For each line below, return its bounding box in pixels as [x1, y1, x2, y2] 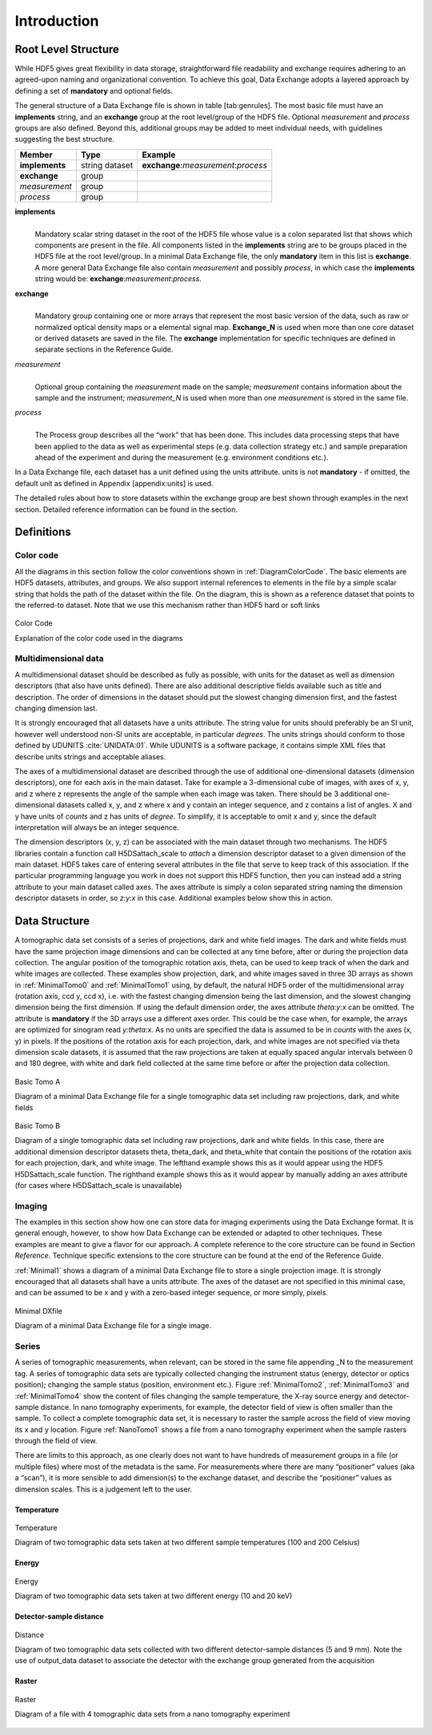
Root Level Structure [14, 42, 120, 56]
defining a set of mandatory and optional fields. [14, 86, 174, 95]
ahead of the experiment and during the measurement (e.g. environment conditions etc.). [34, 453, 329, 462]
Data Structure [14, 914, 90, 928]
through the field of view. [14, 1436, 98, 1446]
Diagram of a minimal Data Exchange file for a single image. [14, 1321, 212, 1330]
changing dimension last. [14, 703, 98, 713]
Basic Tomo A [14, 1077, 61, 1086]
